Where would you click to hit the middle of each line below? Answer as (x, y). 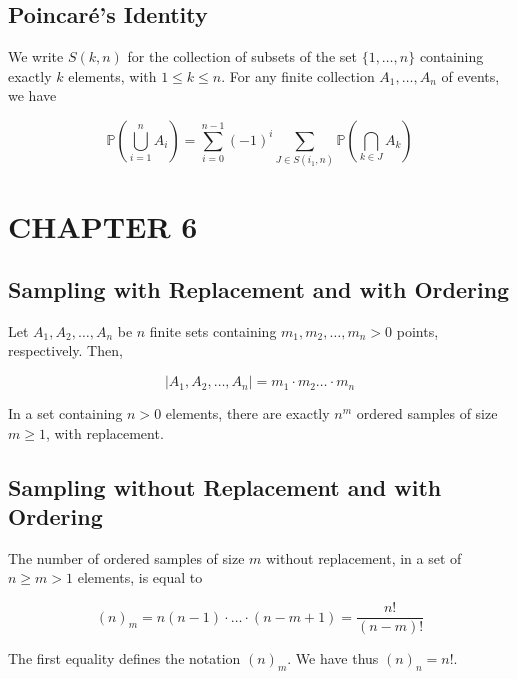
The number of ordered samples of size (126, 557)
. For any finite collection (298, 75)
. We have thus (333, 658)
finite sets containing (213, 330)
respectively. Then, (65, 350)
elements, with (112, 75)
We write (36, 56)
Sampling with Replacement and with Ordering (259, 289)
